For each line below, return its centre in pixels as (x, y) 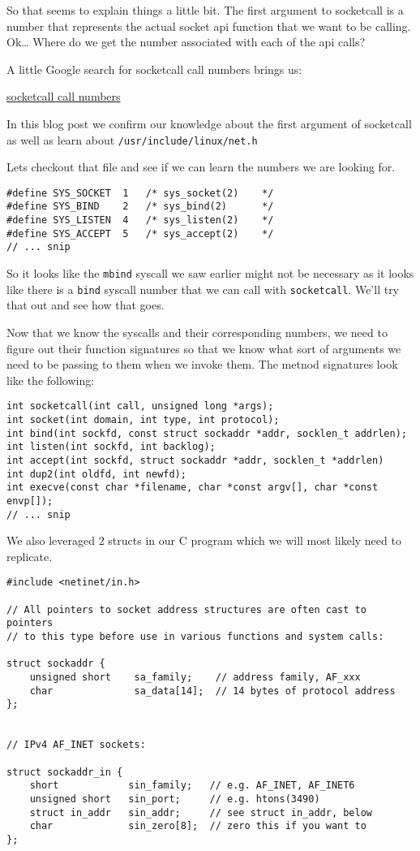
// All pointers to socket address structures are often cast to (186, 609)
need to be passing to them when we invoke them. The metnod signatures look (202, 364)
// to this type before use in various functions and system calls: (195, 637)
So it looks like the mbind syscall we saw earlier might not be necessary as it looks (210, 273)
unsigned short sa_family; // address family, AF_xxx (195, 678)
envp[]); (30, 501)
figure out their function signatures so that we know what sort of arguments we (204, 348)
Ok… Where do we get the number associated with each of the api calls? (186, 42)
